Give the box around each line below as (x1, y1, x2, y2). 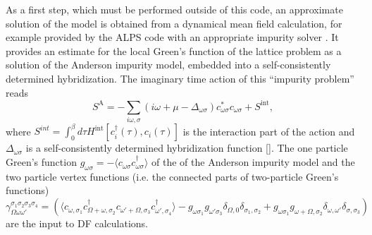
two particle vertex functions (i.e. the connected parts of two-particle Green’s (6, 169, 339, 183)
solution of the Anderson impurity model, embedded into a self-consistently (6, 57, 331, 72)
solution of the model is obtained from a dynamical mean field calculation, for (6, 16, 342, 30)
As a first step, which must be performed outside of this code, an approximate (6, 2, 343, 16)
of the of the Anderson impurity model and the (151, 155, 355, 169)
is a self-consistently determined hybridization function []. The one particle (25, 140, 348, 155)
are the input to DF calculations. (6, 216, 148, 231)
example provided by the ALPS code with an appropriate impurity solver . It (6, 30, 339, 44)
